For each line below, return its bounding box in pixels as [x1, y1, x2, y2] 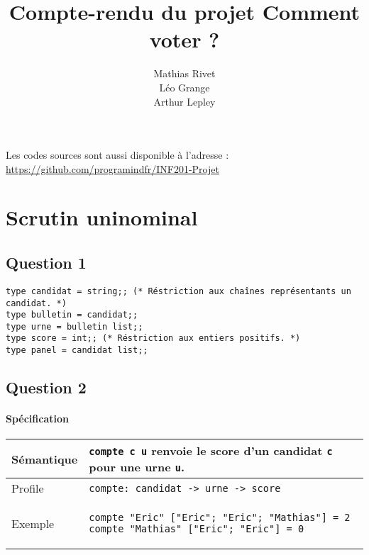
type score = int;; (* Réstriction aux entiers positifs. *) [6, 333, 301, 344]
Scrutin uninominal [6, 203, 198, 232]
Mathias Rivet [153, 66, 216, 81]
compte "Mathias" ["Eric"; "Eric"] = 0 [89, 523, 304, 535]
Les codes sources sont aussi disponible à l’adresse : [6, 147, 229, 162]
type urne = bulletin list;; [6, 321, 143, 332]
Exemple [11, 515, 55, 532]
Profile [11, 480, 44, 497]
